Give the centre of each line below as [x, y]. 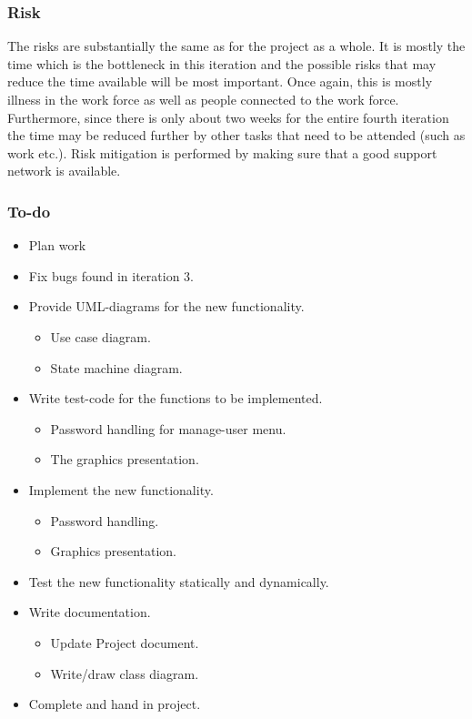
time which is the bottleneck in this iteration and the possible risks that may [222, 63]
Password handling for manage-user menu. [168, 428]
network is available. [64, 171]
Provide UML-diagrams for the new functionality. [166, 306]
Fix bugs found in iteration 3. [111, 275]
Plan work [57, 245]
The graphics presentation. [125, 459]
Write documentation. [90, 612]
